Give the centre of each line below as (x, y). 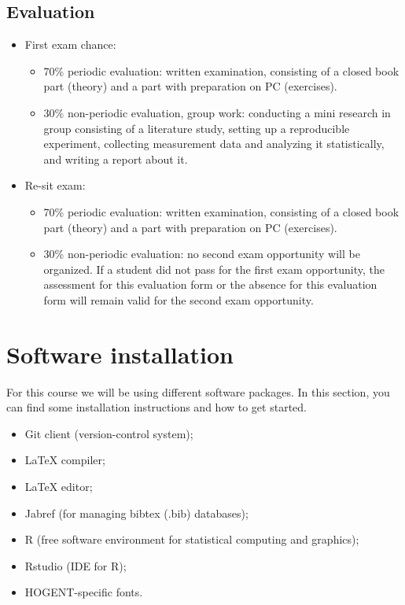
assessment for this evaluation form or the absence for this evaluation (210, 284)
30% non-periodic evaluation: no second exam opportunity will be (202, 254)
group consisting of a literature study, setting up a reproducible (197, 128)
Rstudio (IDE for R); (75, 565)
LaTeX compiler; (65, 460)
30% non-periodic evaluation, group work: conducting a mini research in (217, 112)
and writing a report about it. (116, 159)
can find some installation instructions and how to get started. (156, 407)
